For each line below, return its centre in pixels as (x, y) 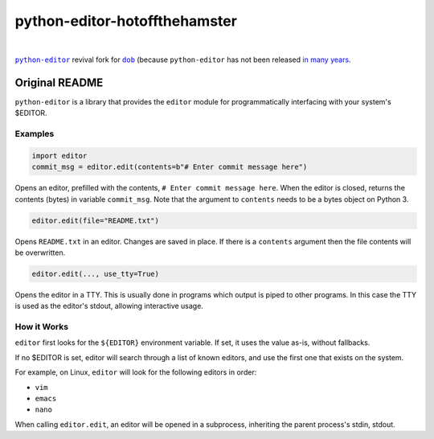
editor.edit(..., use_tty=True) (96, 274)
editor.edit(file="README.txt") (96, 220)
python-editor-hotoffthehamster (126, 21)
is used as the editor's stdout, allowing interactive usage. (109, 306)
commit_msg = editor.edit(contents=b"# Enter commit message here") (170, 167)
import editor (59, 156)
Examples (35, 134)
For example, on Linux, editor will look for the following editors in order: (136, 372)
